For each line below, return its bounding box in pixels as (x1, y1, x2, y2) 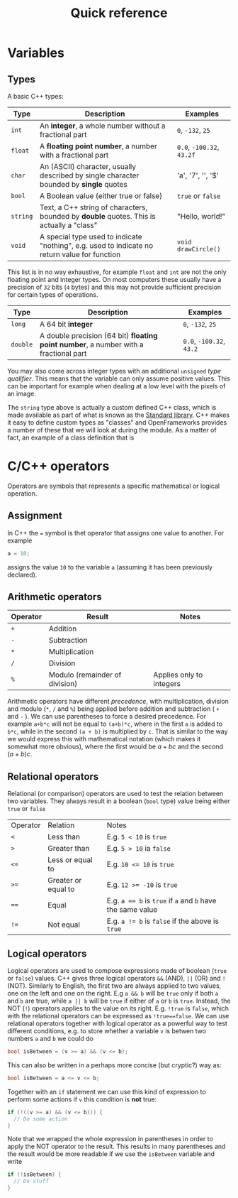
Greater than (47, 844, 90, 854)
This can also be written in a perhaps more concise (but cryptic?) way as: (7, 1060, 222, 1069)
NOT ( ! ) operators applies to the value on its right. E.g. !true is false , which (7, 1004, 229, 1013)
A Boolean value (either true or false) (40, 191, 163, 200)
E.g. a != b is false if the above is (106, 916, 220, 926)
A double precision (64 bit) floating (40, 331, 158, 340)
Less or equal (47, 855, 93, 865)
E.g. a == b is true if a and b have (106, 896, 217, 906)
